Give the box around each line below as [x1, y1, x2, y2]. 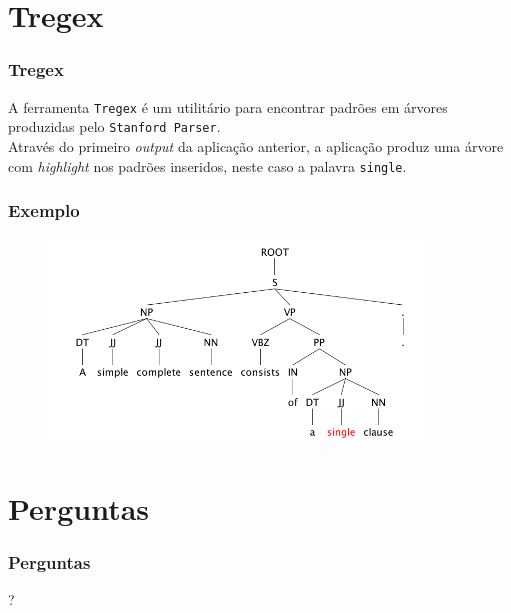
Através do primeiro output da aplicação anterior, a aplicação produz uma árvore [8, 135, 504, 156]
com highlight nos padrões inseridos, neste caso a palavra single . [8, 155, 407, 176]
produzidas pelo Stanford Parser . [8, 116, 221, 137]
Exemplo [8, 198, 80, 223]
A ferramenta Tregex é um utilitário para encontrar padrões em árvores [8, 96, 448, 117]
